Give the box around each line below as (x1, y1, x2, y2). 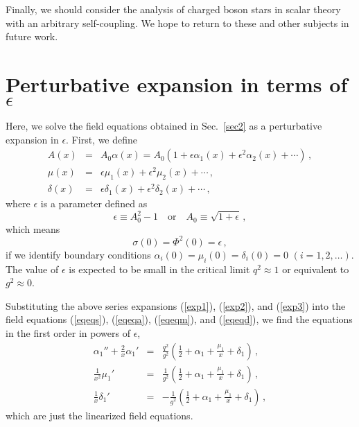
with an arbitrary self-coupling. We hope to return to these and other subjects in (6, 15, 349, 30)
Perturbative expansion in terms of (6, 69, 348, 98)
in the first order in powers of (6, 325, 130, 340)
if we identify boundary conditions (6, 247, 151, 261)
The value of (6, 261, 59, 276)
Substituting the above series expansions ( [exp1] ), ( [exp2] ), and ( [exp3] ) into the (6, 298, 346, 313)
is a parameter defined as (40, 196, 148, 211)
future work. (6, 29, 58, 44)
